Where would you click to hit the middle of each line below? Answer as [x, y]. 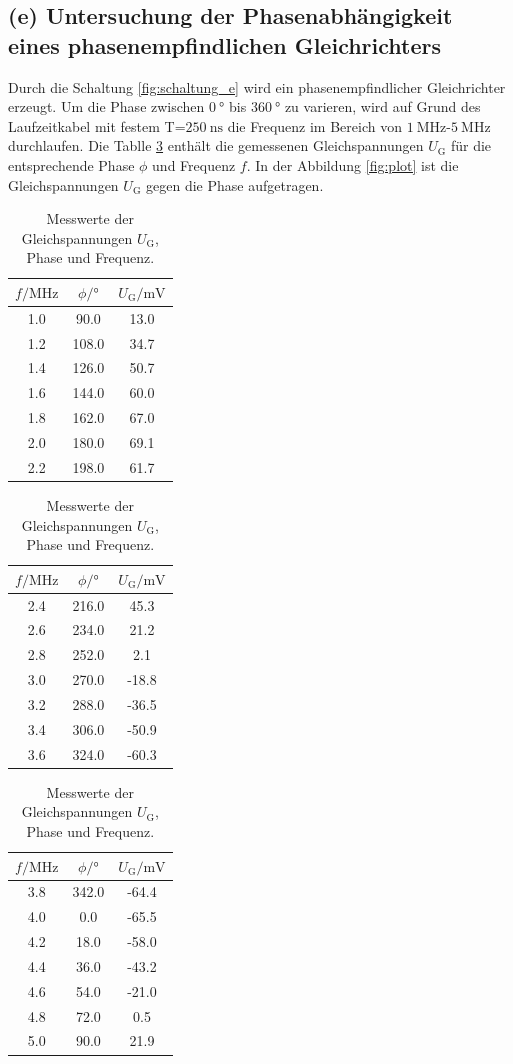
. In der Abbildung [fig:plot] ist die [352, 164]
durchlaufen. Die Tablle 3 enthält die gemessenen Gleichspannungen [216, 145]
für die [471, 145]
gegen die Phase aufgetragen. [235, 184]
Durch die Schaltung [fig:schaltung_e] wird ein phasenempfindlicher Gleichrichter [257, 86]
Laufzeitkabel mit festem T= [97, 125]
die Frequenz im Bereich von [314, 125]
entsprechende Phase [71, 164]
